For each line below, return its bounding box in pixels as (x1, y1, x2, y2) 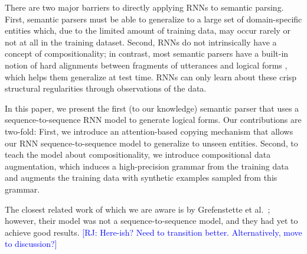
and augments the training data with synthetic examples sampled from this (5, 171, 277, 184)
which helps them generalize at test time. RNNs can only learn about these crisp (5, 70, 297, 83)
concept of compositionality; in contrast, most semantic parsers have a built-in (5, 47, 289, 60)
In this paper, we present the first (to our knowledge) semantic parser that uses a (5, 102, 299, 114)
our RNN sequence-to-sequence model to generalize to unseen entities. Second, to (5, 136, 298, 149)
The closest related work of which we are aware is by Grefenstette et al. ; (5, 203, 270, 215)
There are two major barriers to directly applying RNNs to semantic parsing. (5, 1, 284, 13)
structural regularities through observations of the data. (5, 82, 207, 95)
